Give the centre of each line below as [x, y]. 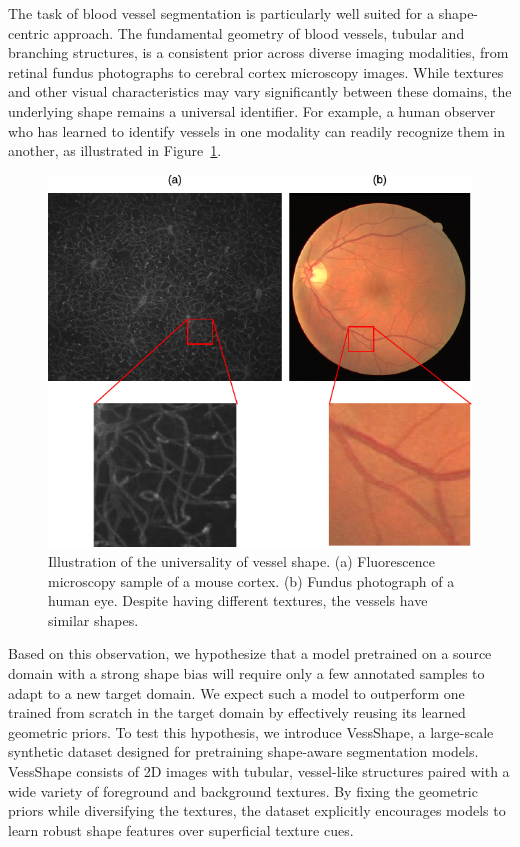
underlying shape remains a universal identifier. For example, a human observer [252, 110]
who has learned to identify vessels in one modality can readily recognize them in [257, 130]
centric [28, 32]
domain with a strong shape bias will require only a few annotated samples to [246, 672]
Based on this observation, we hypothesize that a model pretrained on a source [250, 653]
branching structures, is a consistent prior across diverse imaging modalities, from [258, 52]
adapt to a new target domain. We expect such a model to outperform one [236, 692]
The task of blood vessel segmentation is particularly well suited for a [221, 13]
